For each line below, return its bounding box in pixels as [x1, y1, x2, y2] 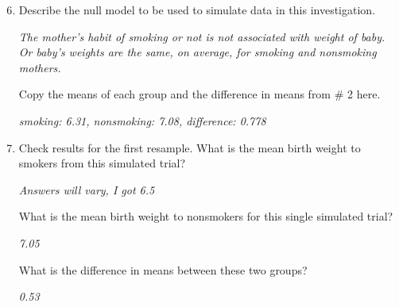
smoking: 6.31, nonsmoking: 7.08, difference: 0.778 [18, 112, 266, 129]
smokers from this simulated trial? [18, 155, 186, 171]
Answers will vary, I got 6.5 [18, 181, 155, 198]
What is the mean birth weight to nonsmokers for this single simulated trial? [18, 208, 393, 224]
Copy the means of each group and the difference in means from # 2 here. [18, 86, 381, 102]
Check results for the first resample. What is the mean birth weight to [18, 139, 361, 155]
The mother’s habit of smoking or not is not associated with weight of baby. [18, 28, 385, 44]
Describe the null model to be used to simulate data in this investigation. [18, 2, 376, 17]
